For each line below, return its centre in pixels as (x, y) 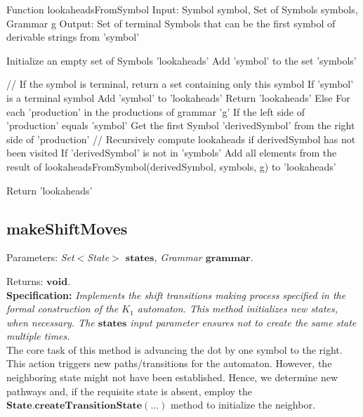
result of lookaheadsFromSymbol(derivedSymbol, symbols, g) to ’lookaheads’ (171, 166)
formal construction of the (62, 309)
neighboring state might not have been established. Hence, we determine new (172, 377)
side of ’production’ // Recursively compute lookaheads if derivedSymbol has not (181, 139)
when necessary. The (51, 322)
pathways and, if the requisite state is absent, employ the (130, 391)
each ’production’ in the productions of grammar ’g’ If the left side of (156, 111)
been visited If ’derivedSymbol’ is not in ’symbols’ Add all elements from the (172, 153)
